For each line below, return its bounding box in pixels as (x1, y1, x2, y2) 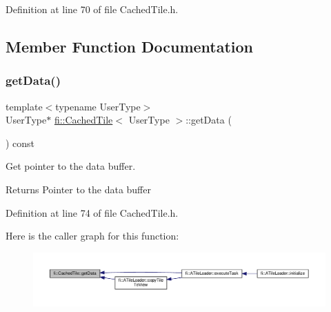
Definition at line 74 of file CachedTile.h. (6, 205, 179, 220)
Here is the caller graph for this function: (6, 228, 179, 243)
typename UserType (55, 99, 141, 113)
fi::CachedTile (54, 113, 113, 127)
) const (6, 135, 35, 150)
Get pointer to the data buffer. (6, 159, 136, 173)
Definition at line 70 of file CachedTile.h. (6, 2, 179, 16)
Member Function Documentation (6, 35, 254, 57)
